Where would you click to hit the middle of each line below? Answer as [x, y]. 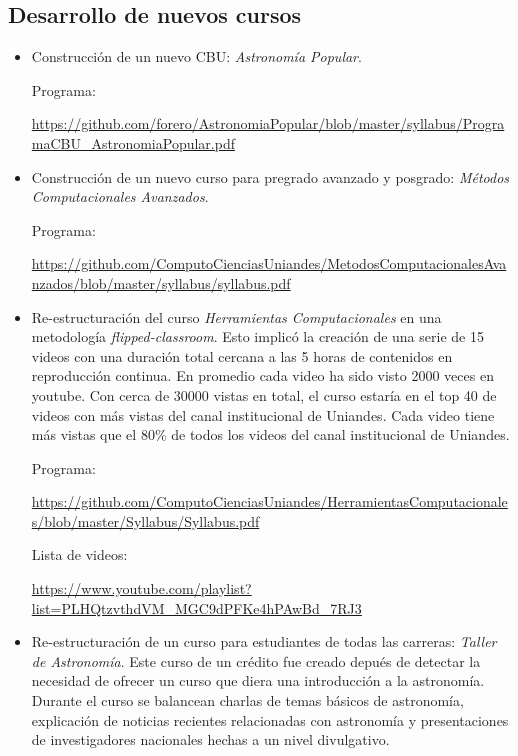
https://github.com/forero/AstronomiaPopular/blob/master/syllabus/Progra [268, 123]
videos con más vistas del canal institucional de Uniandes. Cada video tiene [263, 414]
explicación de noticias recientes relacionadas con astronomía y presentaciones [270, 719]
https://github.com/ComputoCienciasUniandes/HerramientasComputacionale [269, 501]
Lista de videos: [79, 554]
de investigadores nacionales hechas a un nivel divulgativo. [210, 739]
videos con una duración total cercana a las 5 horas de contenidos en [242, 355]
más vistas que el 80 [93, 434]
